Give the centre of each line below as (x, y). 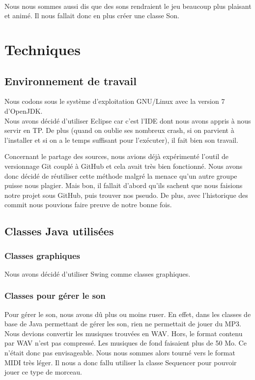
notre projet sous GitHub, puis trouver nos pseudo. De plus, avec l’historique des (126, 195)
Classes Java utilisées (59, 231)
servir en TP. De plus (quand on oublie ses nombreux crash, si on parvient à (119, 130)
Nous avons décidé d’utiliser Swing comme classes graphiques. (98, 273)
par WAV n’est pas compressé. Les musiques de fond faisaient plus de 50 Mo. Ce (126, 343)
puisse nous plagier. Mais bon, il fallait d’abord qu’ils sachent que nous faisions (124, 185)
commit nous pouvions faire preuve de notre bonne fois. (88, 205)
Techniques (42, 49)
